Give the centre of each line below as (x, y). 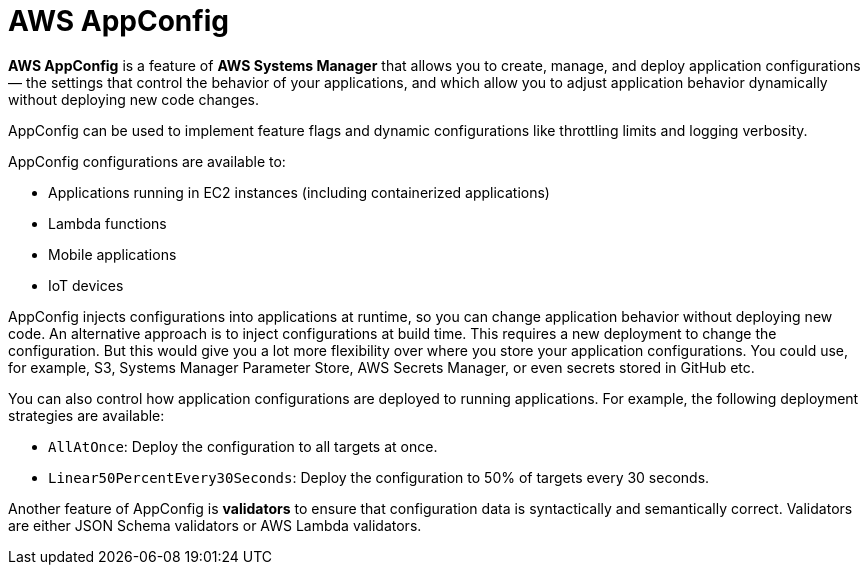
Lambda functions (107, 223)
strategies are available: (86, 415)
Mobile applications (112, 254)
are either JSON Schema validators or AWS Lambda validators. (215, 525)
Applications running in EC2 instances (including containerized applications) (299, 192)
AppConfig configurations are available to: (147, 161)
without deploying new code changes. (133, 99)
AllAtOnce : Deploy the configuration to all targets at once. (243, 446)
